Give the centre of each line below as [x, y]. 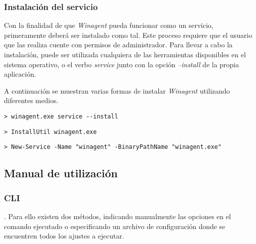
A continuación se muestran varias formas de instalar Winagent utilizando [117, 90]
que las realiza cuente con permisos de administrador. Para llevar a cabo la [118, 45]
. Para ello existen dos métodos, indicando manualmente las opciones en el [118, 216]
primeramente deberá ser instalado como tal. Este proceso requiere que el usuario [128, 35]
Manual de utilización [61, 173]
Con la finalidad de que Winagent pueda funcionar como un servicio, [109, 25]
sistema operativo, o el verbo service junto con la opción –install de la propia [122, 64]
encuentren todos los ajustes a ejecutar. [64, 236]
